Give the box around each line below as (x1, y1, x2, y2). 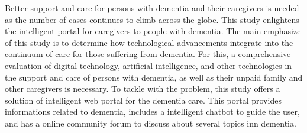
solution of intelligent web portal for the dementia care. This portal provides (5, 94, 282, 106)
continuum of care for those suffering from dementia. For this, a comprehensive (5, 48, 291, 60)
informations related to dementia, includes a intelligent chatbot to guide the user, (5, 105, 300, 118)
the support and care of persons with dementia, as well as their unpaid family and (5, 71, 303, 83)
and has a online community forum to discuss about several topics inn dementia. (5, 117, 296, 129)
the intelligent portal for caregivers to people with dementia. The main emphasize (5, 25, 301, 37)
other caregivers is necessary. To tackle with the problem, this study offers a (5, 82, 280, 95)
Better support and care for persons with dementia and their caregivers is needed (5, 2, 299, 14)
